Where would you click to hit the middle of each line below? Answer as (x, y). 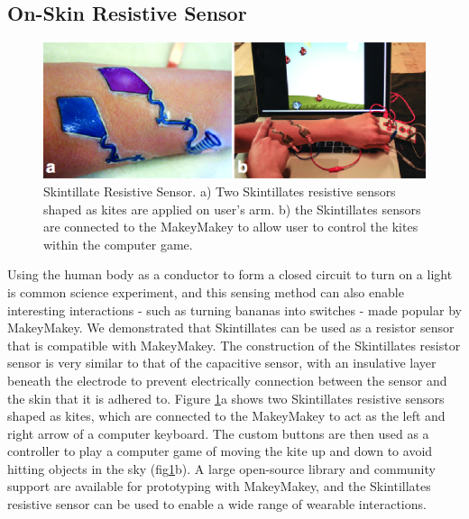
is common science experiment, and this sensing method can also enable (206, 291)
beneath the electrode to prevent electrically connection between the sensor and (227, 380)
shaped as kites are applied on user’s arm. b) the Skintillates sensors (232, 209)
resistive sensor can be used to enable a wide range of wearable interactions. (217, 504)
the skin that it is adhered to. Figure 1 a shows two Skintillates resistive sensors (226, 398)
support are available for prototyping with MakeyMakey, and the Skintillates (219, 486)
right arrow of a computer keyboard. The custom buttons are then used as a (218, 433)
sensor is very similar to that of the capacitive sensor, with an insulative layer (222, 363)
